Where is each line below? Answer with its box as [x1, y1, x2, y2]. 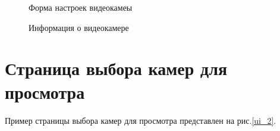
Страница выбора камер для [5, 56, 228, 80]
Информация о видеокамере [29, 21, 129, 33]
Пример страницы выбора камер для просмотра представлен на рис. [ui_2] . [5, 114, 276, 126]
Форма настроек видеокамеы [29, 1, 133, 13]
